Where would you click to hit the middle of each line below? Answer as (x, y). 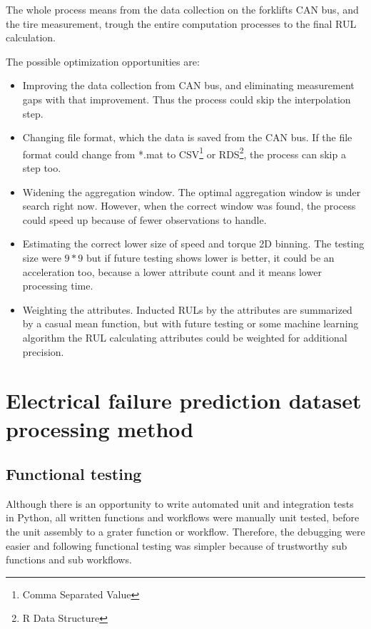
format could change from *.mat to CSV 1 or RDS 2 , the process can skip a (184, 153)
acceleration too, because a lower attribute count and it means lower (172, 271)
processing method (100, 428)
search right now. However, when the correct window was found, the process (189, 206)
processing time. (58, 286)
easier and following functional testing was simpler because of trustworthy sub (177, 545)
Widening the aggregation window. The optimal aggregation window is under (192, 191)
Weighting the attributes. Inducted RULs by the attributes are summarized (187, 309)
